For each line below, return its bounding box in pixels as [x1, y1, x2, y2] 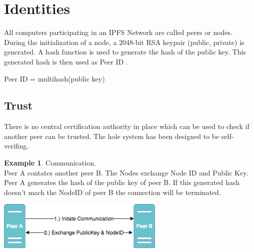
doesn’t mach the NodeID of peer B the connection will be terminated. [4, 186, 221, 197]
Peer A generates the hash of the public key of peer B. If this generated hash [4, 177, 239, 187]
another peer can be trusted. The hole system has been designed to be [4, 130, 219, 141]
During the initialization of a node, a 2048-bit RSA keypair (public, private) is [4, 36, 244, 47]
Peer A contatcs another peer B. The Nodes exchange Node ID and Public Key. [4, 167, 248, 177]
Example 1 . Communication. [4, 157, 96, 168]
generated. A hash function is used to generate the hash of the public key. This [4, 46, 246, 57]
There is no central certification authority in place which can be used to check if [4, 121, 249, 131]
